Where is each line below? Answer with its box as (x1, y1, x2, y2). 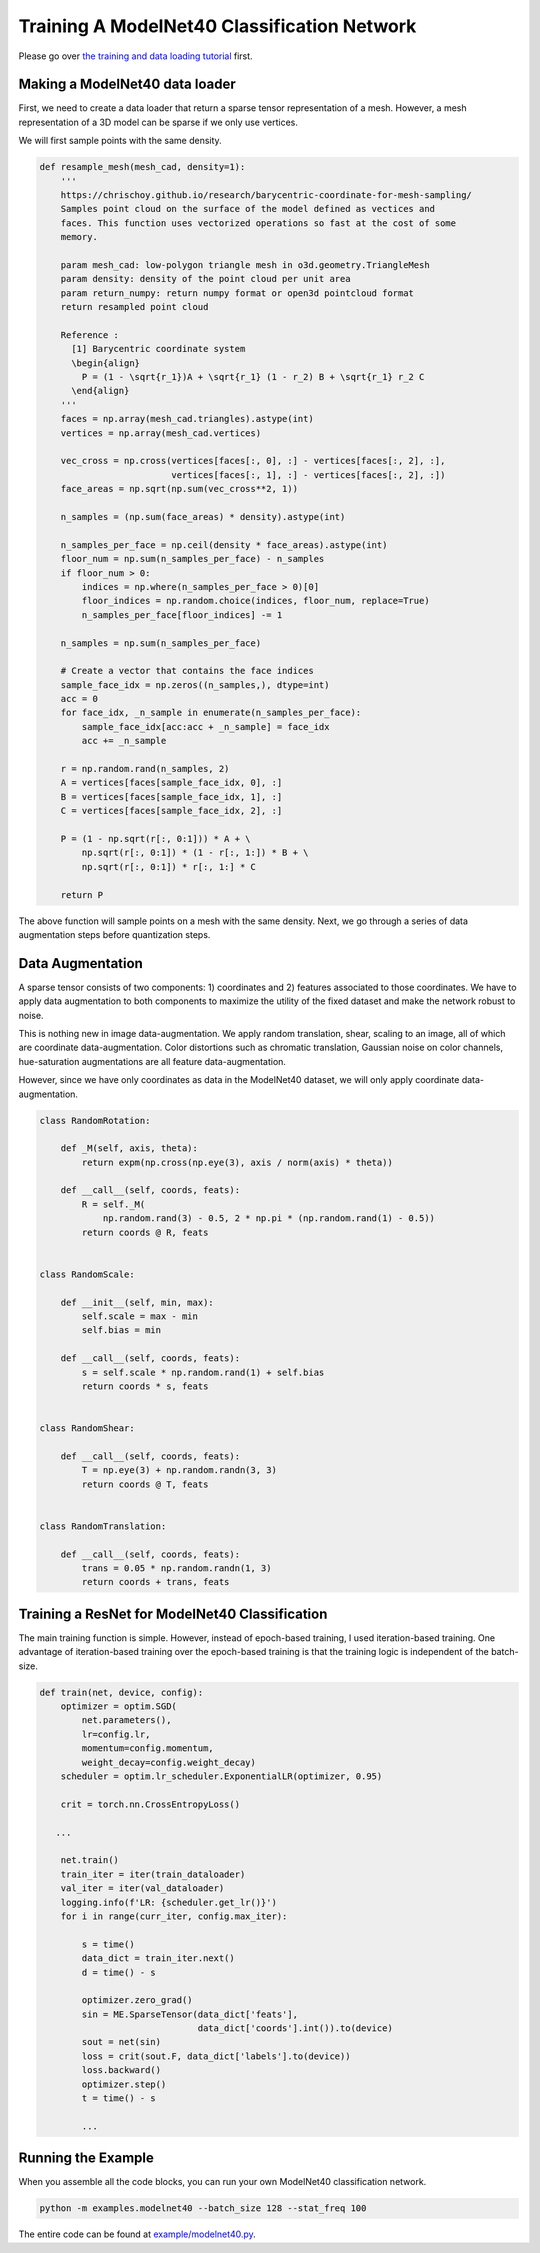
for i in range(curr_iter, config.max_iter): (60, 1910, 288, 1922)
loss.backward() (81, 2065, 162, 2076)
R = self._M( (81, 1198, 146, 1210)
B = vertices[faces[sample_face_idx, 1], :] (60, 791, 283, 802)
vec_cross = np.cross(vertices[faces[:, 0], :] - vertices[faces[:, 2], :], (60, 455, 446, 467)
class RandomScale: (39, 1268, 135, 1280)
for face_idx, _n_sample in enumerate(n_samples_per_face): (60, 707, 362, 719)
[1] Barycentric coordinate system (71, 343, 246, 355)
